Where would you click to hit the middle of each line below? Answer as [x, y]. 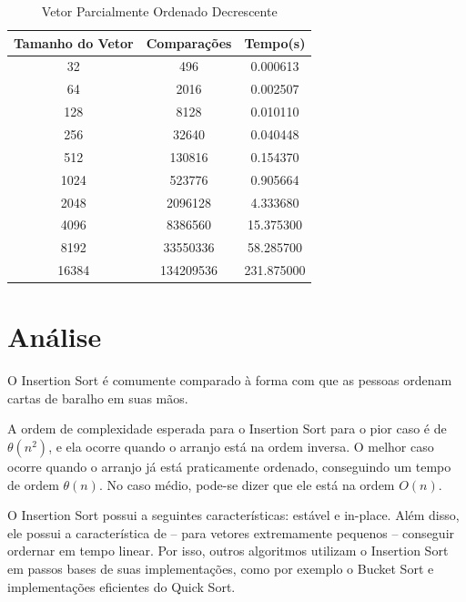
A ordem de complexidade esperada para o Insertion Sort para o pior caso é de [227, 429]
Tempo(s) [275, 42]
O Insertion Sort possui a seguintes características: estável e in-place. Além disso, [233, 515]
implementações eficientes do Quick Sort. [122, 586]
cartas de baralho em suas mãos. [98, 398]
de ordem [33, 484]
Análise [55, 337]
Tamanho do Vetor [74, 42]
